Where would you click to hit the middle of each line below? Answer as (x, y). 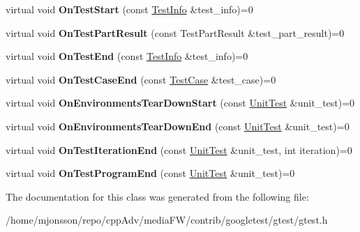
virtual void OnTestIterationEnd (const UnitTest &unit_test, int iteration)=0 (179, 149)
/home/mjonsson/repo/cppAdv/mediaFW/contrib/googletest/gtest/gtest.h (167, 220)
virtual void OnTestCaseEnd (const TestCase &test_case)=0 (141, 79)
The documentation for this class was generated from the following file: (157, 196)
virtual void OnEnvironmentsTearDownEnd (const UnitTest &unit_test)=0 (178, 126)
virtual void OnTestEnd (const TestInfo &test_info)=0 (127, 56)
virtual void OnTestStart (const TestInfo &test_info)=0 (129, 9)
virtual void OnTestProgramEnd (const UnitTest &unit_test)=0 (150, 173)
